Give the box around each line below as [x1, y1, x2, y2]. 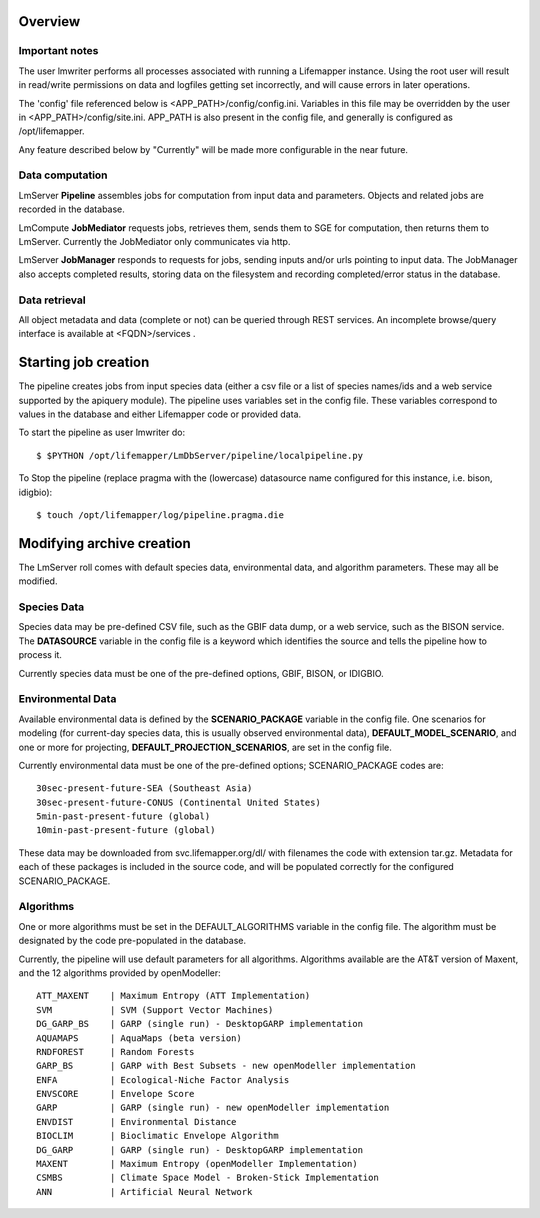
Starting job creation [18, 354, 150, 371]
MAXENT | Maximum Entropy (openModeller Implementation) [36, 1158, 359, 1170]
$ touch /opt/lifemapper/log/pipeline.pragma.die [36, 509, 285, 520]
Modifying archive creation [18, 535, 192, 552]
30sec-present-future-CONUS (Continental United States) [36, 796, 322, 808]
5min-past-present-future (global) [36, 811, 211, 822]
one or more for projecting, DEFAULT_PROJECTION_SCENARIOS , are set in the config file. [18, 741, 392, 753]
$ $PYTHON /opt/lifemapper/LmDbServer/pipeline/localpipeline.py [36, 450, 364, 461]
